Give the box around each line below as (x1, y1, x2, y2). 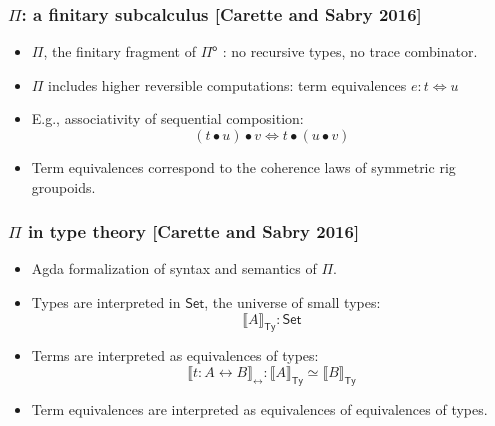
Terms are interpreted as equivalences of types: (31, 345, 319, 366)
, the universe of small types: (204, 292, 381, 312)
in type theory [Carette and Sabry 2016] (27, 219, 360, 244)
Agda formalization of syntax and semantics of (31, 258, 317, 279)
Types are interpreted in (31, 292, 181, 312)
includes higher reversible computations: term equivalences (48, 74, 407, 95)
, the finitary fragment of (43, 41, 196, 62)
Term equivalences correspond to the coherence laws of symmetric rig (31, 157, 456, 177)
